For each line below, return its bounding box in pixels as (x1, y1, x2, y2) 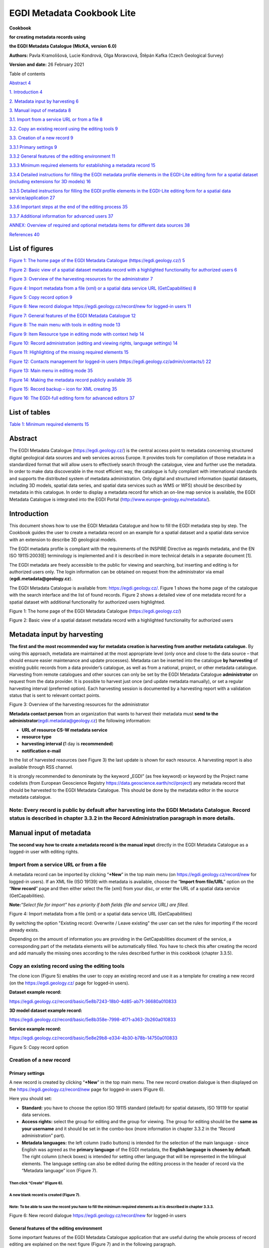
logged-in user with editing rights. (9, 849, 79, 855)
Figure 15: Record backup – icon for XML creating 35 (9, 386, 117, 392)
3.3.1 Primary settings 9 (9, 144, 57, 150)
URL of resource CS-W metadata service (21, 727, 108, 733)
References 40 (9, 231, 40, 237)
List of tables (9, 408, 51, 417)
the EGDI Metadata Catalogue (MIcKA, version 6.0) (9, 43, 117, 49)
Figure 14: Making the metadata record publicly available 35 (9, 377, 132, 383)
